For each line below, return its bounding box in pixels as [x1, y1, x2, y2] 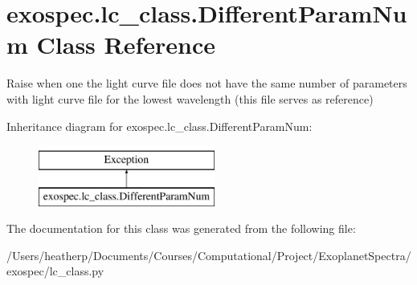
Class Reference [36, 28, 216, 61]
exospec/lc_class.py [6, 263, 104, 279]
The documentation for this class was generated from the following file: [6, 220, 356, 237]
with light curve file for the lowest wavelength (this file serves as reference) [6, 90, 374, 107]
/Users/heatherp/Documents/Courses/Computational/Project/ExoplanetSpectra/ [6, 246, 411, 263]
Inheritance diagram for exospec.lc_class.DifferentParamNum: [6, 117, 313, 134]
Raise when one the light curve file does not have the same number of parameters [6, 75, 407, 92]
